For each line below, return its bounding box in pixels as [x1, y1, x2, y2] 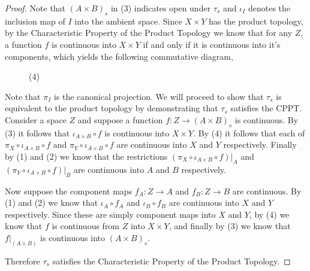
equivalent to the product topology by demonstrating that [5, 102, 218, 114]
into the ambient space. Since [74, 14, 182, 27]
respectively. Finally [223, 138, 297, 151]
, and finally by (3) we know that [168, 220, 291, 232]
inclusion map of [5, 14, 65, 27]
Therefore [5, 254, 40, 267]
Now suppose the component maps [5, 184, 133, 197]
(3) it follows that [5, 126, 70, 139]
